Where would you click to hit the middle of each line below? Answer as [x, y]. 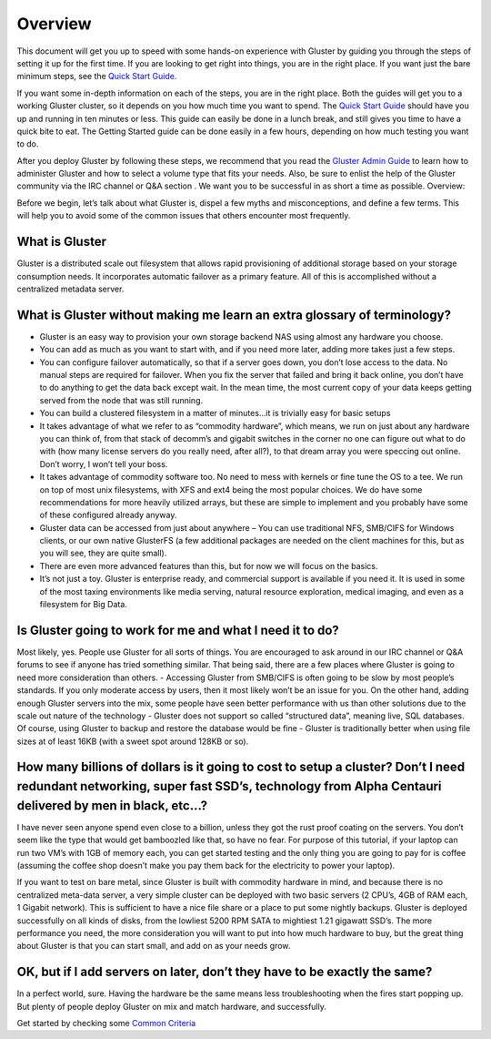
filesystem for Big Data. [83, 605]
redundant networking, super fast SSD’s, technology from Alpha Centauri [229, 786]
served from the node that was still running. [121, 400]
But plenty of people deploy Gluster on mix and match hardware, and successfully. [172, 1006]
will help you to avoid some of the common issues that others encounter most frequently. [184, 216]
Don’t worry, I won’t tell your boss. [104, 463]
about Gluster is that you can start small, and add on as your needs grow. [154, 946]
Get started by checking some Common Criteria [106, 1023]
